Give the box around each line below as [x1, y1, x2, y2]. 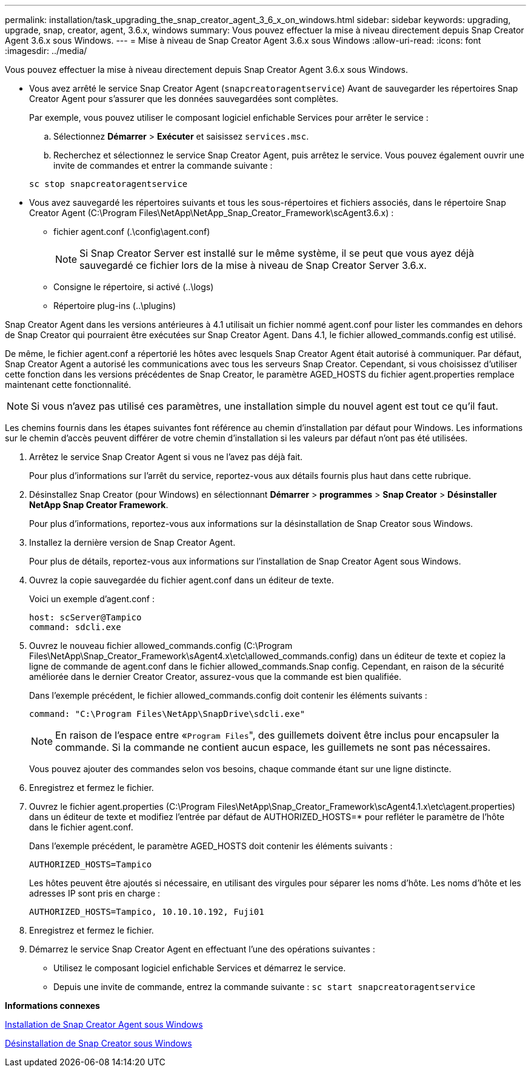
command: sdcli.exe [29, 622, 121, 632]
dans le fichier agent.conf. [29, 822, 133, 832]
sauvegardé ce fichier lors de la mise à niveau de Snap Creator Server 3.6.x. [79, 259, 427, 271]
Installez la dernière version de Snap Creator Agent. [29, 537, 236, 548]
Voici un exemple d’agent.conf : [29, 594, 155, 604]
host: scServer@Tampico [29, 612, 142, 622]
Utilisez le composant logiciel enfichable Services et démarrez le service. [53, 963, 346, 973]
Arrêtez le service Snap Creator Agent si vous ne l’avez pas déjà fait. [29, 452, 303, 462]
